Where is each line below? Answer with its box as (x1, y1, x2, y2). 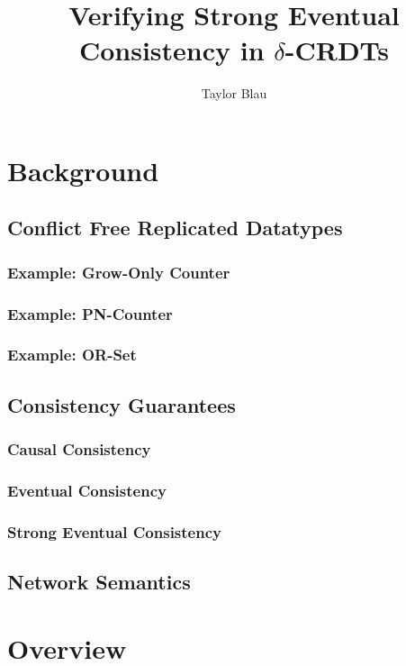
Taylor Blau (201, 84, 267, 103)
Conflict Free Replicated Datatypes (7, 214, 343, 242)
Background (7, 151, 159, 188)
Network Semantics (7, 568, 191, 596)
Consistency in (78, 32, 265, 68)
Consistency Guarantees (7, 390, 236, 418)
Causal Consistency (7, 438, 151, 461)
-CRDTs (284, 32, 390, 68)
